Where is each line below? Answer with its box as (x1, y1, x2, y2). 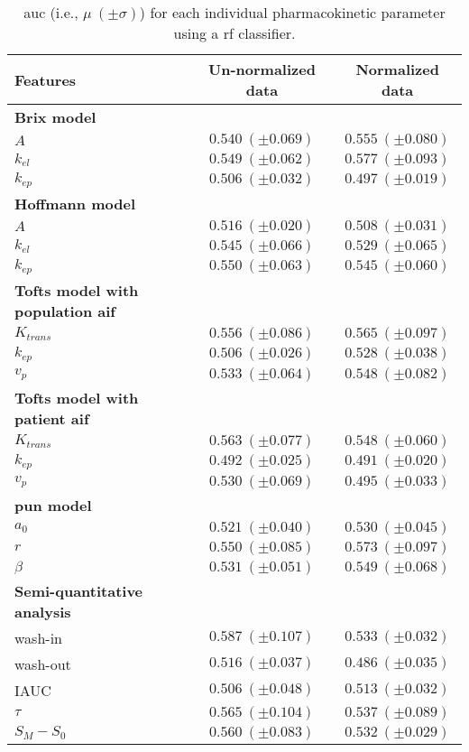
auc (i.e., (23, 2, 78, 23)
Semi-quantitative (14, 580, 143, 601)
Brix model (14, 107, 97, 127)
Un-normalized (208, 59, 316, 79)
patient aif (14, 407, 89, 429)
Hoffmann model (14, 192, 135, 214)
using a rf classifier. (173, 23, 296, 43)
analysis (14, 600, 71, 622)
